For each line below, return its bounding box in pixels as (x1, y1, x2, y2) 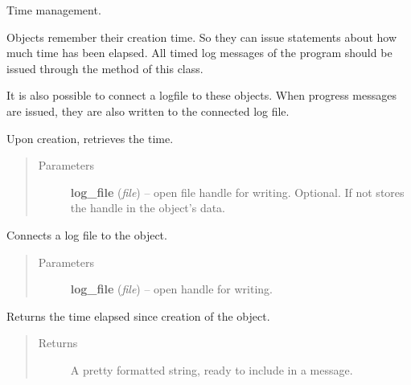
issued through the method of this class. (6, 59, 203, 76)
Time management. (6, 2, 101, 18)
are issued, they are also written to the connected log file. (6, 102, 290, 119)
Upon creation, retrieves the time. (6, 129, 174, 146)
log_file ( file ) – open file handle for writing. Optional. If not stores (70, 183, 405, 200)
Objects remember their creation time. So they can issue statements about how (6, 28, 397, 45)
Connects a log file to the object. (6, 226, 167, 243)
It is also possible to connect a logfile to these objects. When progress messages (6, 87, 397, 104)
